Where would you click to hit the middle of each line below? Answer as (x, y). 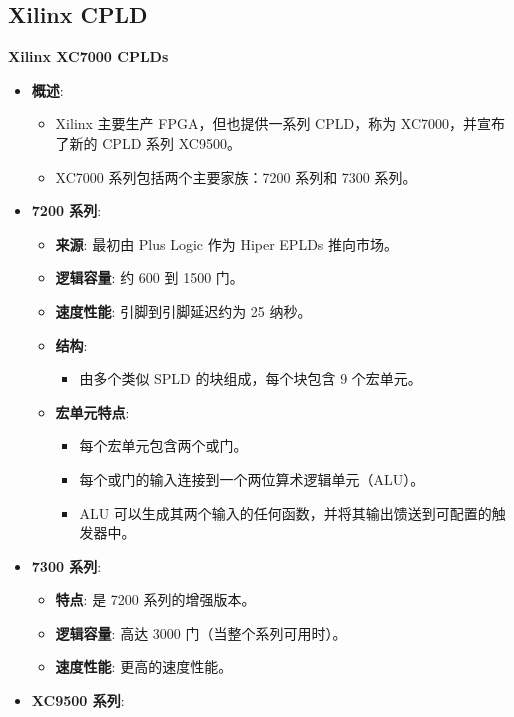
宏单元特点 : (92, 411)
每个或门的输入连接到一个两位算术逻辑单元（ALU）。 (252, 478)
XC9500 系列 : (78, 700)
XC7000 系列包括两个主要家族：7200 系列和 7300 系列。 (236, 176)
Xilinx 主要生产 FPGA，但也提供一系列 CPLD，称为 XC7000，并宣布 (280, 123)
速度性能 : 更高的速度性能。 (144, 666)
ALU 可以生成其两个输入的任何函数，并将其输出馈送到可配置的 (285, 512)
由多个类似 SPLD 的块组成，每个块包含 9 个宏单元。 (250, 378)
